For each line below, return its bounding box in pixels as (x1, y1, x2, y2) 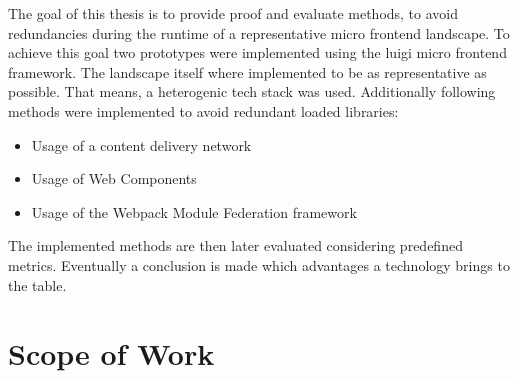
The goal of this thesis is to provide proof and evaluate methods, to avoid (8, 3, 459, 23)
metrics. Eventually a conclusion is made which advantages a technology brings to (8, 254, 510, 275)
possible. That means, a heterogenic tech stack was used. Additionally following (8, 81, 496, 102)
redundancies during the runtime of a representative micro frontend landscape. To (8, 22, 510, 43)
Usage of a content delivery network (31, 134, 252, 155)
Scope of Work (8, 333, 215, 374)
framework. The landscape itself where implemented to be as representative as (8, 61, 487, 82)
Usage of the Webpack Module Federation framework (31, 201, 357, 222)
